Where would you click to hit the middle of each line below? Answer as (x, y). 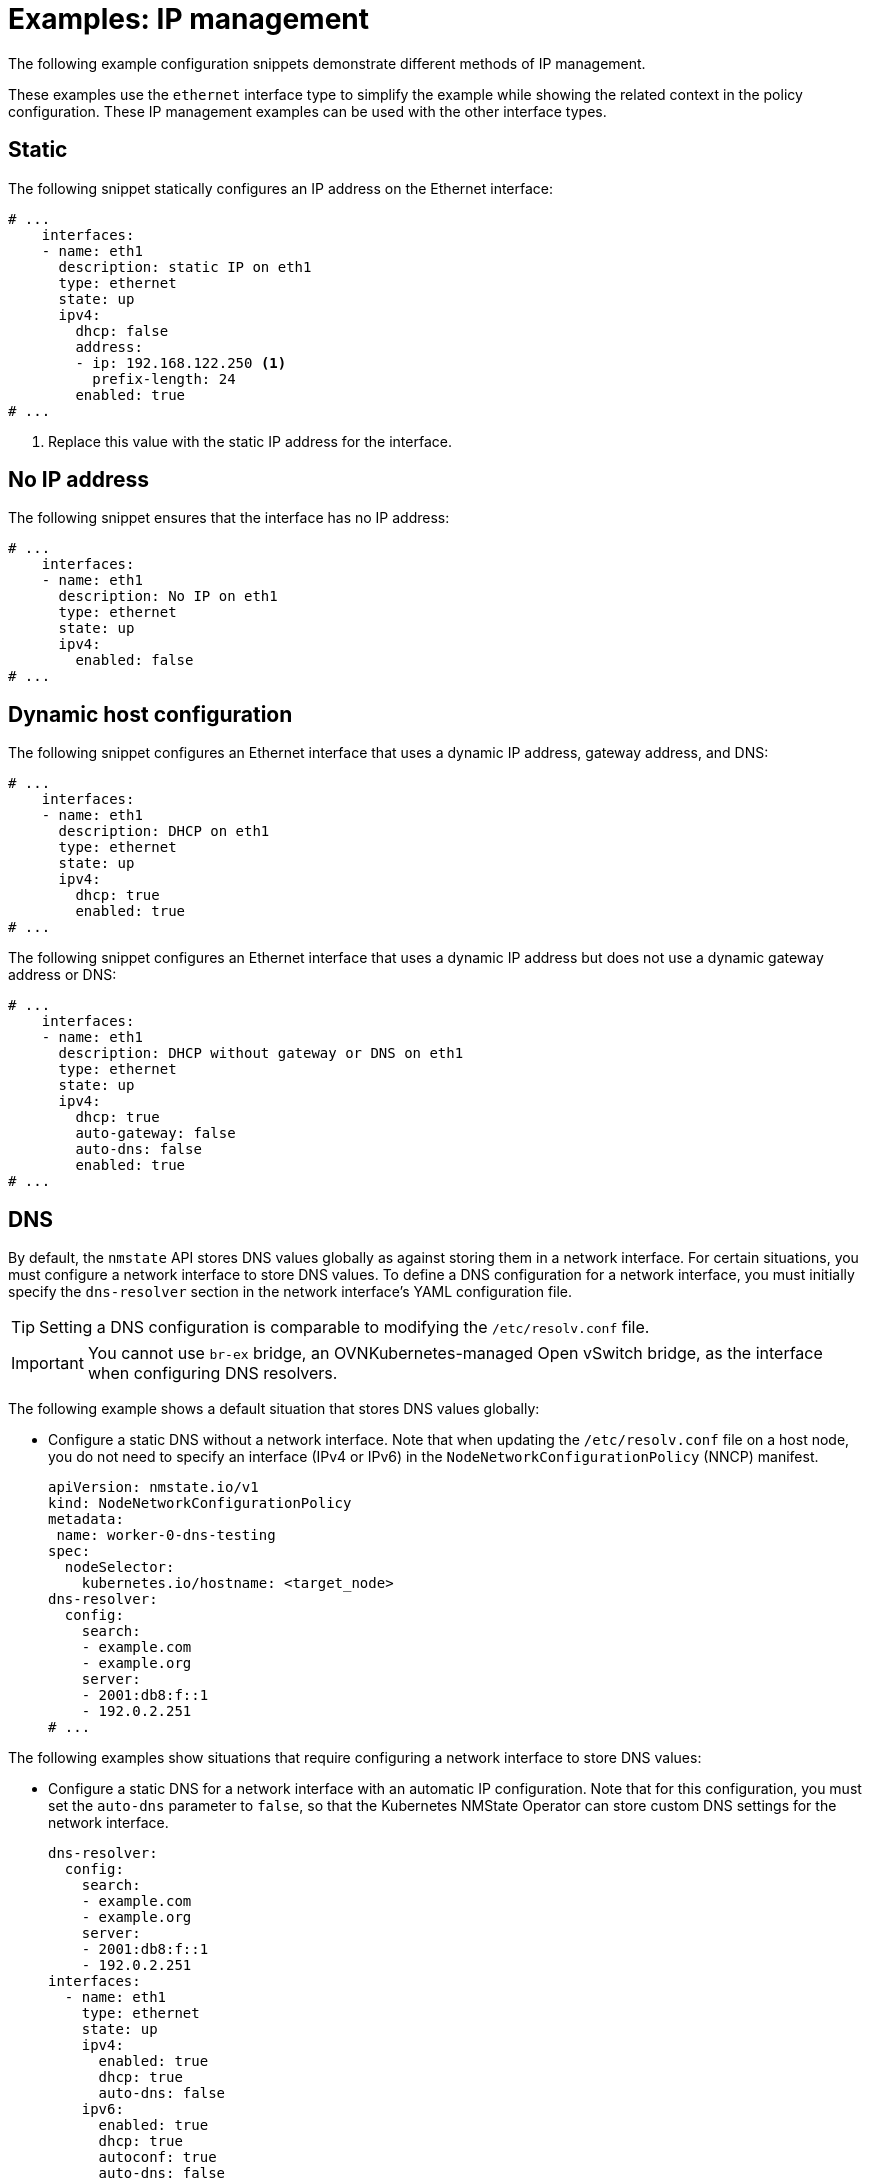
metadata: (86, 1519)
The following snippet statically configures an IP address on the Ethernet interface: (281, 188)
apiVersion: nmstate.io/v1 (153, 1487)
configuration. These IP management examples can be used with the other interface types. (307, 111)
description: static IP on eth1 (185, 266)
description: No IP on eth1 (168, 596)
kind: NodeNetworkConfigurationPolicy (200, 1503)
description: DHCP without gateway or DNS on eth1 (261, 1053)
